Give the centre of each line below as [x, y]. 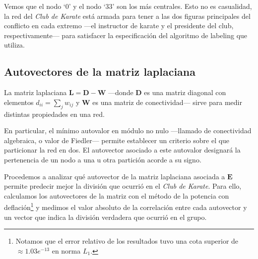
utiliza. [15, 45]
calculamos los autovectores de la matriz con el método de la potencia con [117, 195]
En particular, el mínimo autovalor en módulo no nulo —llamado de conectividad [128, 130]
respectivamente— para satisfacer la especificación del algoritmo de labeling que [126, 35]
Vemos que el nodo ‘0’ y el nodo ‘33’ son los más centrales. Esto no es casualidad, [128, 6]
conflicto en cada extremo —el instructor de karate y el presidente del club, [119, 26]
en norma [66, 250]
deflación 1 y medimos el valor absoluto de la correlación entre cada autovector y [126, 206]
